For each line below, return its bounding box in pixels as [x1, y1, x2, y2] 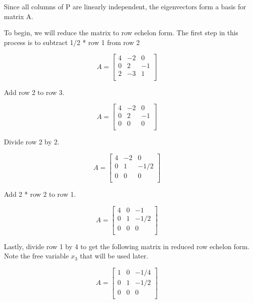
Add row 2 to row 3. [4, 87, 64, 97]
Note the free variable [4, 251, 69, 261]
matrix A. [4, 11, 33, 21]
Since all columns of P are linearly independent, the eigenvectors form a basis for [4, 1, 246, 11]
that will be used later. [80, 251, 148, 261]
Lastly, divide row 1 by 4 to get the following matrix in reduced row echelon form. [4, 241, 250, 251]
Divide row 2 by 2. [4, 137, 60, 147]
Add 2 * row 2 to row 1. [4, 188, 76, 199]
